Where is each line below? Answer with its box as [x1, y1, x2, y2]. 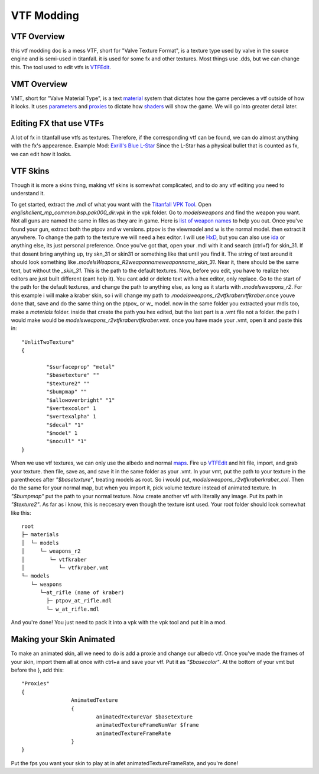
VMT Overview [11, 79, 68, 89]
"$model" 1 [46, 430, 78, 437]
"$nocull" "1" [46, 438, 87, 445]
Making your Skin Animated [11, 634, 115, 644]
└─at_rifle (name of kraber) [40, 589, 125, 596]
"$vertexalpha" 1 [46, 413, 97, 420]
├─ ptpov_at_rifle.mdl [46, 598, 112, 604]
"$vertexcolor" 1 [46, 405, 97, 411]
